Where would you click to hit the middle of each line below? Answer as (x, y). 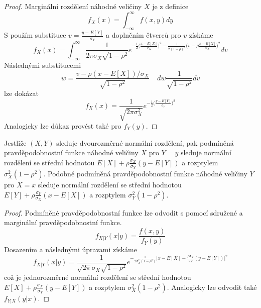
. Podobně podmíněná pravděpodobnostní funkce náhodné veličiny (145, 174)
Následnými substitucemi (43, 65)
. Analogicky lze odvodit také (212, 287)
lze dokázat (21, 93)
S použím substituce (35, 35)
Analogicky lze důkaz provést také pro (63, 126)
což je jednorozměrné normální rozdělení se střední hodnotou (98, 277)
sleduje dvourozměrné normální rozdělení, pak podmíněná (145, 142)
